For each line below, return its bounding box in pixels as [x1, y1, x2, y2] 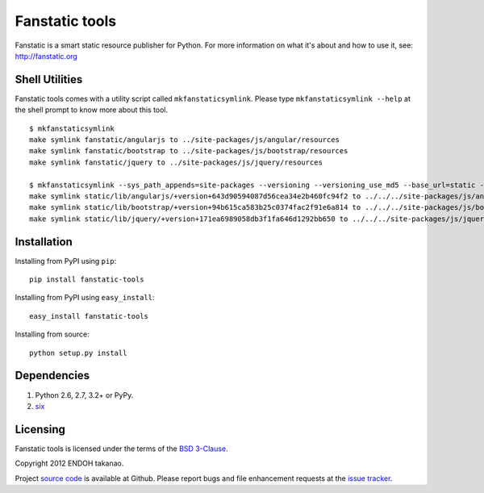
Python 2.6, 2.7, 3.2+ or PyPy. [35, 390, 134, 399]
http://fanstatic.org [15, 51, 78, 61]
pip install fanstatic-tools [29, 275, 144, 284]
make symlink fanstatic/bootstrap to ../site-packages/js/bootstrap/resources [29, 146, 348, 156]
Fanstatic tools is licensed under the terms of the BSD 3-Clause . [15, 444, 229, 453]
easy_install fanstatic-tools [29, 311, 149, 320]
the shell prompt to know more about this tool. [15, 105, 169, 115]
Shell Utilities [15, 73, 83, 86]
